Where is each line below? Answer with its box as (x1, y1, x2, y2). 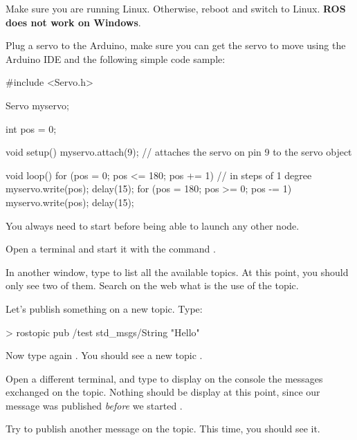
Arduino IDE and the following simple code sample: (6, 51, 226, 66)
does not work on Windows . (6, 15, 141, 29)
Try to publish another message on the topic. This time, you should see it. (6, 421, 320, 436)
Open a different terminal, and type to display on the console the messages (6, 371, 323, 385)
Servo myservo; (6, 98, 69, 112)
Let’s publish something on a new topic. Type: (6, 301, 203, 315)
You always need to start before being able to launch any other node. (6, 218, 300, 232)
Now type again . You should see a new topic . (6, 348, 203, 363)
